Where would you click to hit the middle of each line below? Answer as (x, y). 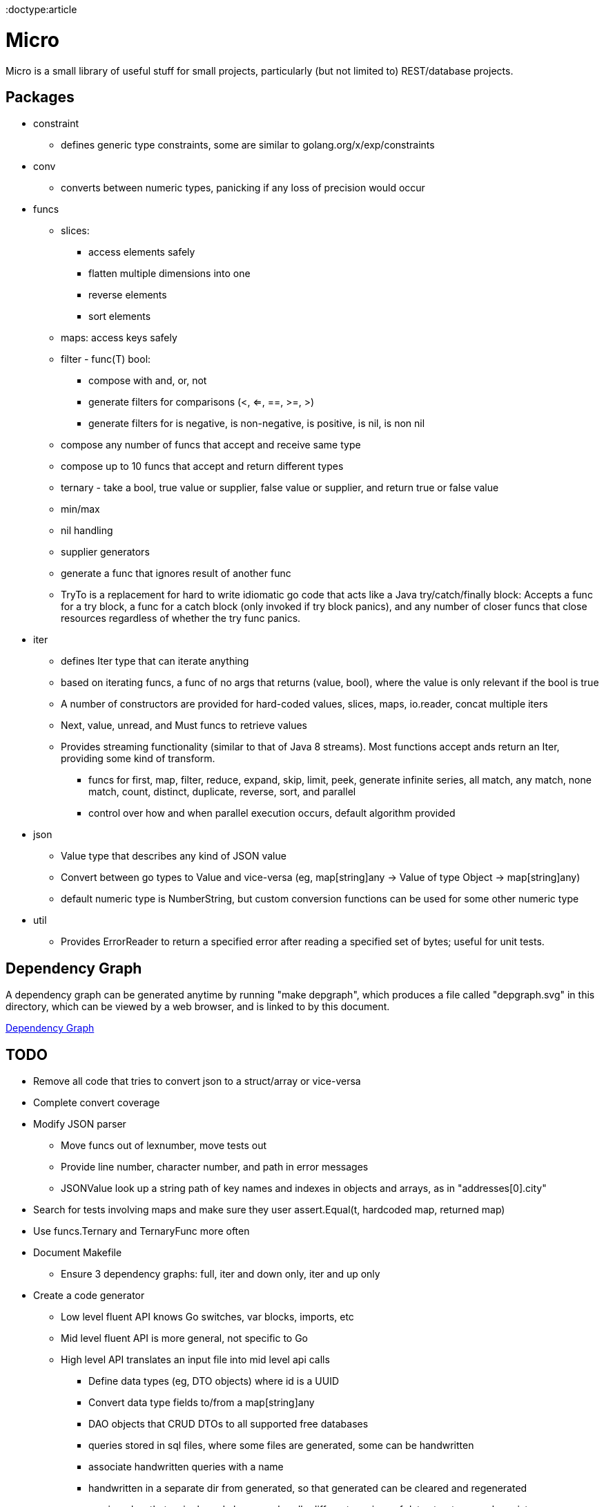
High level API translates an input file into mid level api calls (195, 1360)
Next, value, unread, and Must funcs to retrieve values (184, 726)
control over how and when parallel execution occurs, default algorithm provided (272, 813)
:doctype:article (41, 9)
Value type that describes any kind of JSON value (174, 856)
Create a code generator (89, 1296)
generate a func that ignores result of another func (176, 574)
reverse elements (128, 295)
